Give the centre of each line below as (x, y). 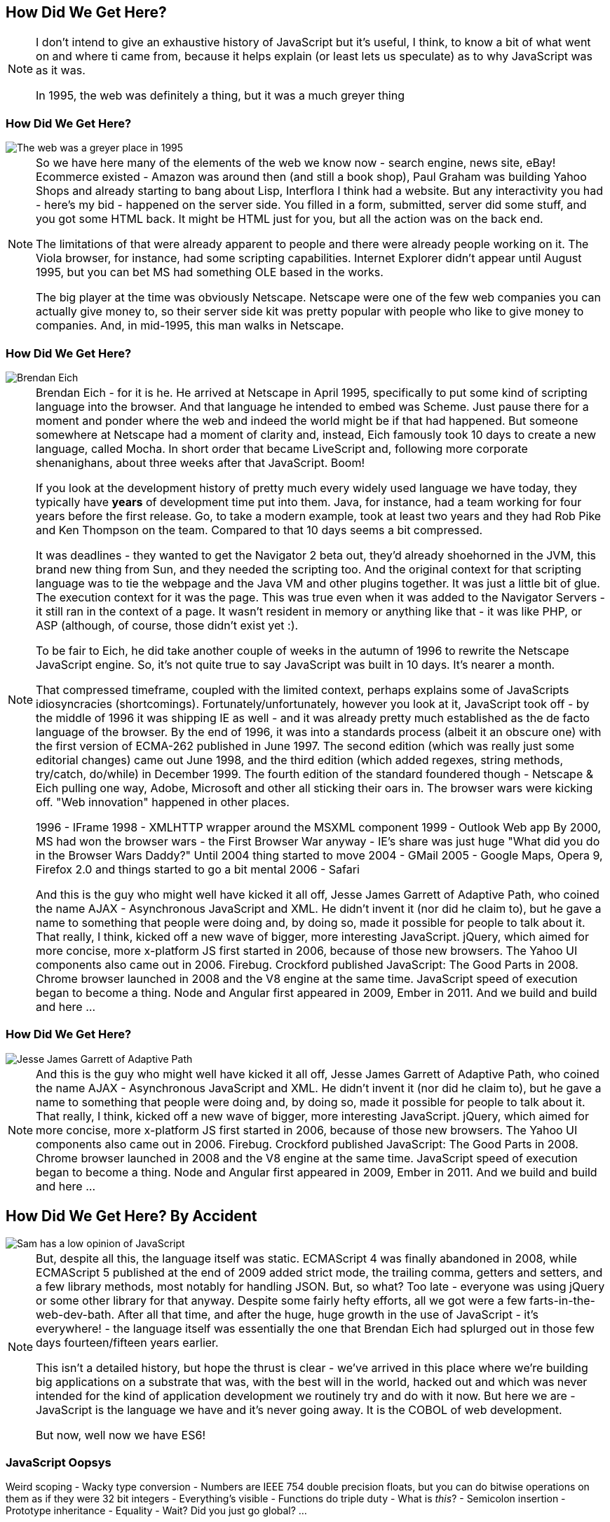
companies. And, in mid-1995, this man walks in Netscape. (190, 326)
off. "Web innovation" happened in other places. (163, 802)
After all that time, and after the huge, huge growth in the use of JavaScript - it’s (328, 1314)
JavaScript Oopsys (59, 1462)
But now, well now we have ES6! (121, 1435)
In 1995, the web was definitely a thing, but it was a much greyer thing (220, 96)
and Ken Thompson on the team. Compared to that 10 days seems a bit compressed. (259, 530)
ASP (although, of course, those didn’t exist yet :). (167, 625)
